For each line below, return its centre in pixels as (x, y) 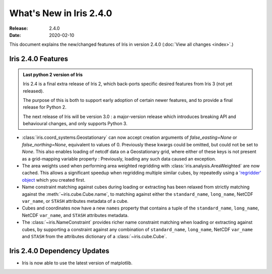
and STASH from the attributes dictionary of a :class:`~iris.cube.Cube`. (94, 236)
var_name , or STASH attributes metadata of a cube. (75, 201)
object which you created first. (54, 180)
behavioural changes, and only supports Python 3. (75, 124)
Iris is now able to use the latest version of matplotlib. (77, 263)
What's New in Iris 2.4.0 (61, 13)
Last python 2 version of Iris (53, 74)
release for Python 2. (45, 107)
